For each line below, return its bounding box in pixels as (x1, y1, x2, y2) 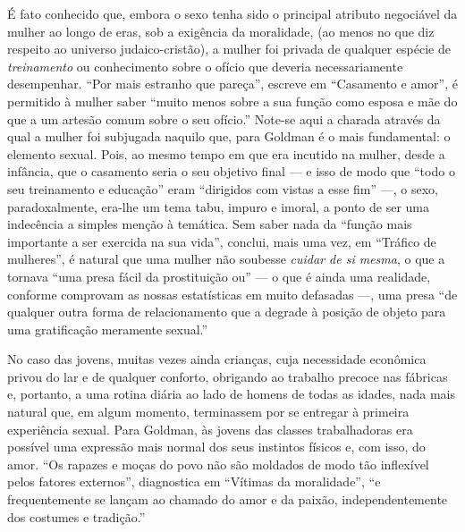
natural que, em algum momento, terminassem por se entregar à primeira (7, 402, 410, 421)
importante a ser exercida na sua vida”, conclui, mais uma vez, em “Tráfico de (7, 232, 436, 250)
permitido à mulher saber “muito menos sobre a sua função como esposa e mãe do (7, 91, 458, 110)
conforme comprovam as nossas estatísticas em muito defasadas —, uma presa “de (7, 284, 458, 303)
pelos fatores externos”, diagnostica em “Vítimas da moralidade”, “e (7, 472, 381, 491)
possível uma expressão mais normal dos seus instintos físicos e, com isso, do (7, 437, 426, 456)
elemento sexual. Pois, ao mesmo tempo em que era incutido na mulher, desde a (7, 144, 445, 163)
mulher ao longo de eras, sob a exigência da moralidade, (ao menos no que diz (7, 21, 435, 40)
